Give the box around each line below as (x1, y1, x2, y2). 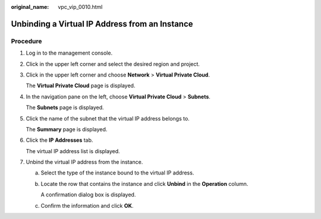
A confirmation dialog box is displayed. (40, 191, 136, 198)
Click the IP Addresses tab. (26, 137, 93, 144)
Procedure (11, 37, 42, 45)
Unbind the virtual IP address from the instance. (26, 158, 143, 166)
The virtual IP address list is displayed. (26, 147, 120, 154)
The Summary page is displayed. (26, 125, 108, 133)
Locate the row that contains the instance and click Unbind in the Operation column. (40, 180, 248, 187)
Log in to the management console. (26, 49, 113, 56)
